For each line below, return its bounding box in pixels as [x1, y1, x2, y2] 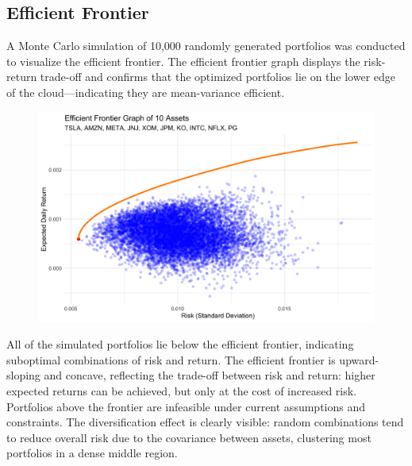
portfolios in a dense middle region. [6, 445, 178, 461]
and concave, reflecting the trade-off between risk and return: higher [44, 367, 375, 383]
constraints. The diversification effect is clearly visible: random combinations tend [6, 414, 404, 430]
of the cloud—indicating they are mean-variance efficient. [6, 83, 285, 100]
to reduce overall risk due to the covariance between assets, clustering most [6, 429, 372, 445]
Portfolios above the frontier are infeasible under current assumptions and [6, 398, 366, 414]
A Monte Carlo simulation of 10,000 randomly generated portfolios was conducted [6, 37, 406, 54]
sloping [6, 367, 40, 383]
